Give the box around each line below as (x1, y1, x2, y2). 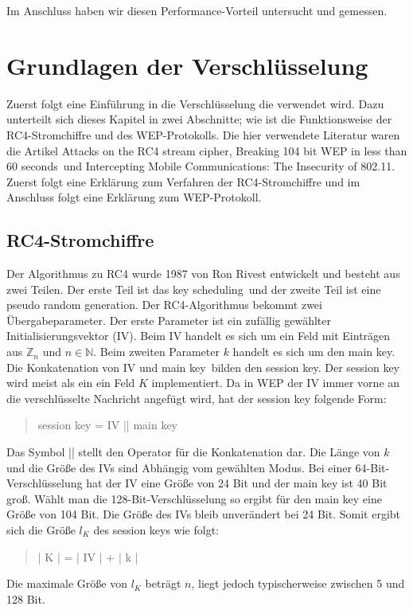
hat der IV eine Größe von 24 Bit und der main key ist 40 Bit (86, 475, 388, 491)
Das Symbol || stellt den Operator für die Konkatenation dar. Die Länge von (6, 444, 380, 460)
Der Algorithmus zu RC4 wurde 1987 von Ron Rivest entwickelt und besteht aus (6, 265, 400, 282)
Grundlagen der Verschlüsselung (6, 49, 368, 81)
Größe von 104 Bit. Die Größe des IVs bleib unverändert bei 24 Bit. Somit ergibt (6, 506, 401, 522)
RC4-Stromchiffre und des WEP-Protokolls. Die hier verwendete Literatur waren (6, 126, 400, 143)
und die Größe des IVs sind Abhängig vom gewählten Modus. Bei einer (6, 459, 352, 475)
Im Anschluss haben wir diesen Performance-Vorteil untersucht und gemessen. (6, 2, 388, 18)
